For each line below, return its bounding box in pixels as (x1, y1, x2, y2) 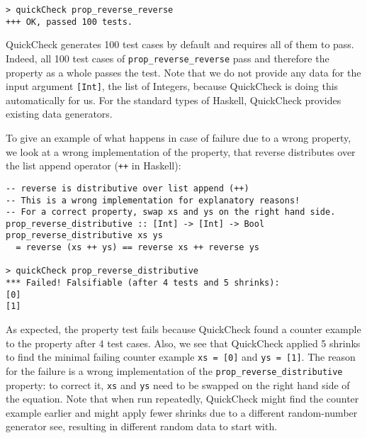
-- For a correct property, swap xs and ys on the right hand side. (6, 207, 336, 218)
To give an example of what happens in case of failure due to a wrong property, (6, 130, 351, 145)
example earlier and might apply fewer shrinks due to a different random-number (6, 405, 358, 420)
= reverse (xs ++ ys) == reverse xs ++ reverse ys (16, 242, 259, 253)
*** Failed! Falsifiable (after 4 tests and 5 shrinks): (6, 278, 280, 288)
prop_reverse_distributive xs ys (6, 230, 163, 241)
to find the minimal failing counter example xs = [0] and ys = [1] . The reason (6, 349, 356, 364)
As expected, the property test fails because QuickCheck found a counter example (6, 322, 361, 337)
